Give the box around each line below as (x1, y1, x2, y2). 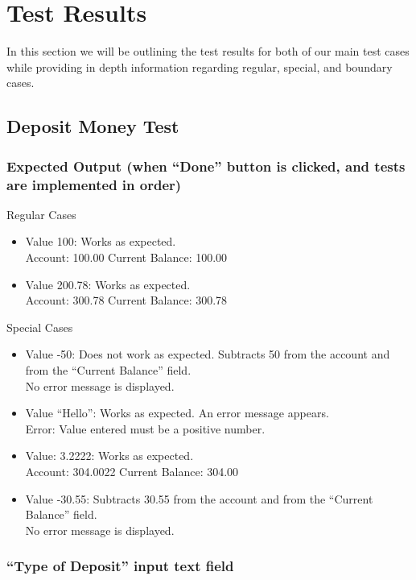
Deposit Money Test (6, 114, 179, 139)
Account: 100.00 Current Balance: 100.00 (25, 249, 228, 266)
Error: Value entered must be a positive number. (25, 420, 266, 437)
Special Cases (6, 318, 73, 335)
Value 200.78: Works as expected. (25, 275, 191, 292)
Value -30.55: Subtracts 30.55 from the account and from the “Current (25, 490, 373, 507)
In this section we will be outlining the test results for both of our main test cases (6, 43, 410, 60)
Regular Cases (6, 205, 76, 222)
